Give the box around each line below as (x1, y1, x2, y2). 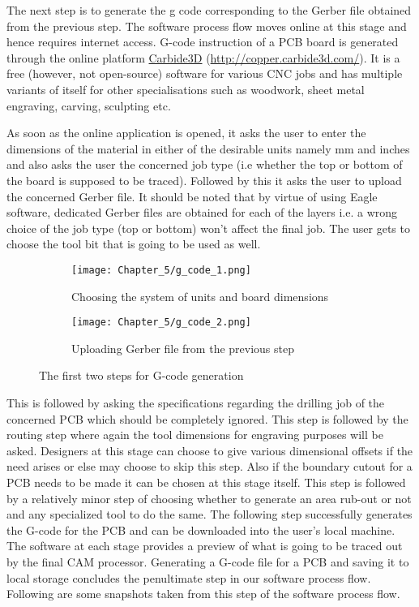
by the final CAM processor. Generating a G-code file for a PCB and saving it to (6, 553, 409, 570)
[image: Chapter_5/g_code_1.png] (71, 264, 251, 276)
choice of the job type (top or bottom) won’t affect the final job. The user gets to (6, 219, 410, 236)
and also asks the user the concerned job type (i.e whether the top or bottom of (6, 156, 403, 173)
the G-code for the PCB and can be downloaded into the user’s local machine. (6, 521, 395, 538)
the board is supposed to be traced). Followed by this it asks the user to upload (6, 171, 402, 188)
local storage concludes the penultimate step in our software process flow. (6, 569, 371, 586)
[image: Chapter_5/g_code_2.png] (71, 316, 251, 329)
